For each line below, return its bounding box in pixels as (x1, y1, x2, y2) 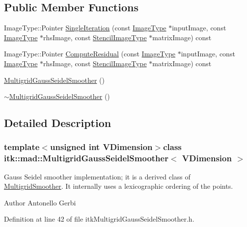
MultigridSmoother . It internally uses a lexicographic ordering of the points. (4, 181, 233, 191)
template (4, 141, 40, 153)
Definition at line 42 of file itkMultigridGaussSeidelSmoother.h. (4, 214, 194, 224)
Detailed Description (4, 115, 111, 130)
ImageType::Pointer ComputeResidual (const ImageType (4, 49, 176, 59)
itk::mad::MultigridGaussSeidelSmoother (4, 152, 168, 164)
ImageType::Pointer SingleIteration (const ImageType (4, 23, 166, 33)
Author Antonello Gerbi (4, 197, 76, 207)
